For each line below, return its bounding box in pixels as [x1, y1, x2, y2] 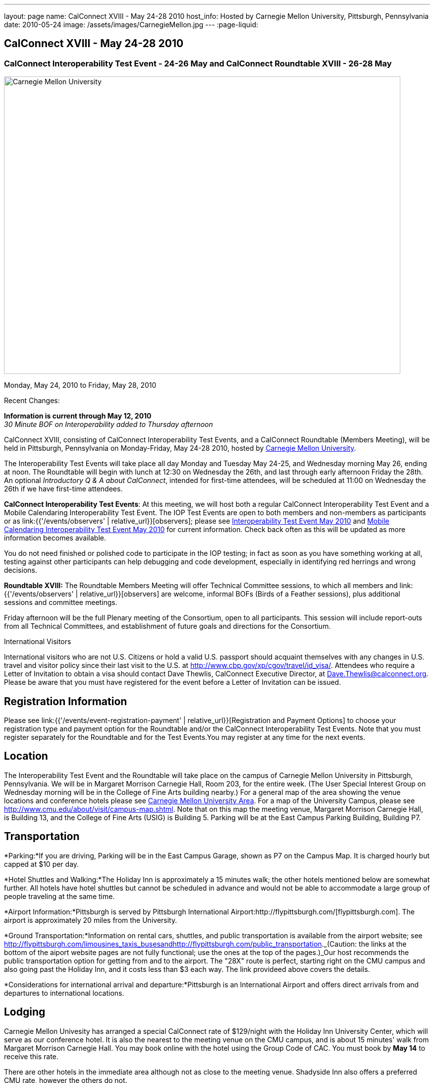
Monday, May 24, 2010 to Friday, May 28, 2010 [4, 381, 157, 390]
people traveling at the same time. [4, 892, 115, 901]
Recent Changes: [4, 396, 60, 405]
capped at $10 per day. [4, 859, 79, 868]
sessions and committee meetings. [4, 598, 117, 607]
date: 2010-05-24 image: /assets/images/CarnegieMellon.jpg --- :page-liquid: [4, 20, 259, 29]
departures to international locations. [4, 988, 124, 997]
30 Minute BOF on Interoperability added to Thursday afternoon [4, 420, 213, 429]
